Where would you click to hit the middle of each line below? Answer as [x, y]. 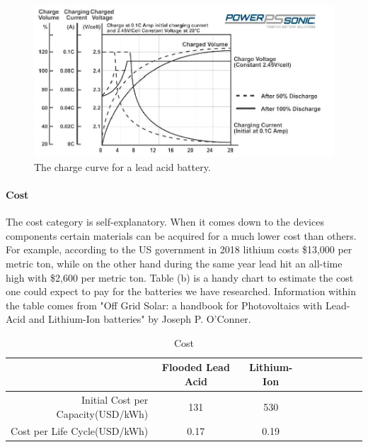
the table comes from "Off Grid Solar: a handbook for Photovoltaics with [164, 305]
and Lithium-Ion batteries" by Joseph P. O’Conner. [140, 319]
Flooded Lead [196, 367]
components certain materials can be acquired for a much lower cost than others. [181, 235]
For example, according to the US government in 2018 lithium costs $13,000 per [179, 249]
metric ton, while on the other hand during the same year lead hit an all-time [174, 263]
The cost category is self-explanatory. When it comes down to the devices [165, 222]
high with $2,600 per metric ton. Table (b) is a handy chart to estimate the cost [180, 277]
